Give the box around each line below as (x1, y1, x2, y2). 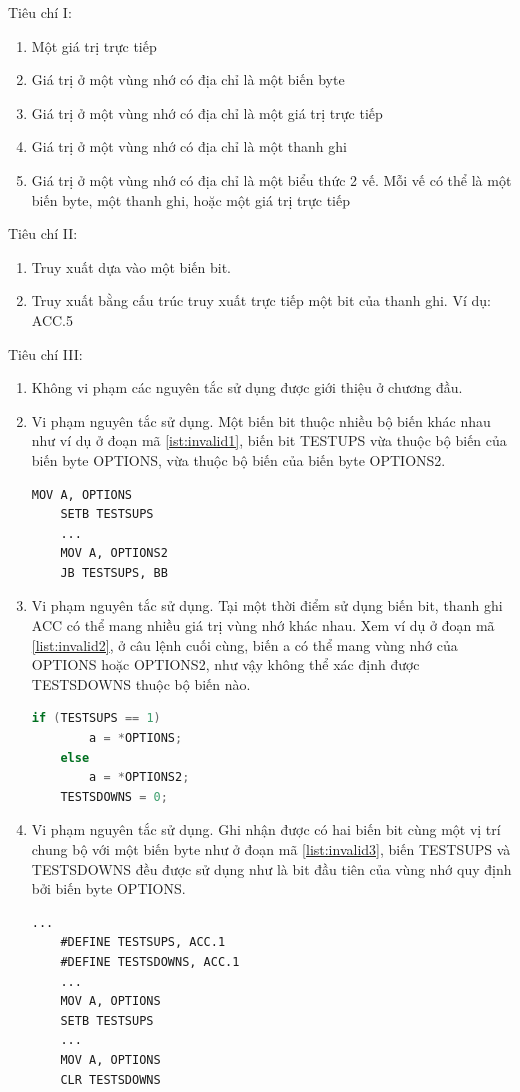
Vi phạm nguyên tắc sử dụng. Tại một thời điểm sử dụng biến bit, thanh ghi (31, 595, 503, 616)
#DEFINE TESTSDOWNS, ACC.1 (60, 954, 240, 969)
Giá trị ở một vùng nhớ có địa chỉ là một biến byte (31, 69, 345, 90)
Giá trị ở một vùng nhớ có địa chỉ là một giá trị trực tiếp (31, 102, 383, 123)
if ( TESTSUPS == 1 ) (31, 711, 161, 726)
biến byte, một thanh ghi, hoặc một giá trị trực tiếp (31, 189, 351, 210)
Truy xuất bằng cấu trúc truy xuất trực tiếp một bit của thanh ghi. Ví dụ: (31, 290, 491, 311)
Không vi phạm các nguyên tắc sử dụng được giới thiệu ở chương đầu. (31, 377, 463, 398)
